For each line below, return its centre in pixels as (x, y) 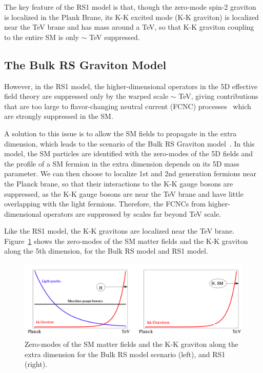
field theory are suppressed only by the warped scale (86, 96)
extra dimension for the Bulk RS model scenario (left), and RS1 (125, 354)
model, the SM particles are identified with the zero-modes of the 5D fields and (129, 153)
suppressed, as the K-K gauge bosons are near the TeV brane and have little (124, 193)
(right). (36, 364)
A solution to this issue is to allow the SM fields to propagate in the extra (120, 133)
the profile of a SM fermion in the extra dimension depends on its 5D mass (122, 163)
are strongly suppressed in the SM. (59, 116)
